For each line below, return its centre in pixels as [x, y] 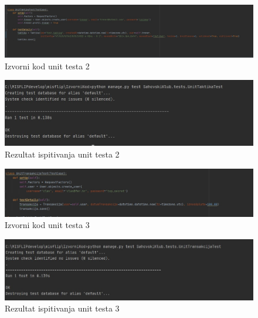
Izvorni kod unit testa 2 [47, 66]
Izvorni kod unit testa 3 [47, 225]
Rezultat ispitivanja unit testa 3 [62, 308]
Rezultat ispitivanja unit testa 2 [62, 154]
